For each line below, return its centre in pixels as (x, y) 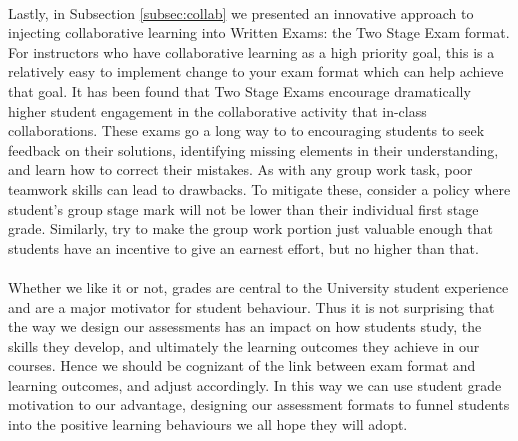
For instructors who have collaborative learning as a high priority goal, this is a (251, 51)
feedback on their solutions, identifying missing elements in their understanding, (253, 149)
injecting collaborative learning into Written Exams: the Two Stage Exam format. (259, 32)
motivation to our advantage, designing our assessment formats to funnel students (259, 404)
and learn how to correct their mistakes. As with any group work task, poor (240, 169)
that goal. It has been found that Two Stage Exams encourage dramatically (239, 90)
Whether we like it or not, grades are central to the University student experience (258, 286)
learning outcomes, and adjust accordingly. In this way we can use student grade (255, 384)
